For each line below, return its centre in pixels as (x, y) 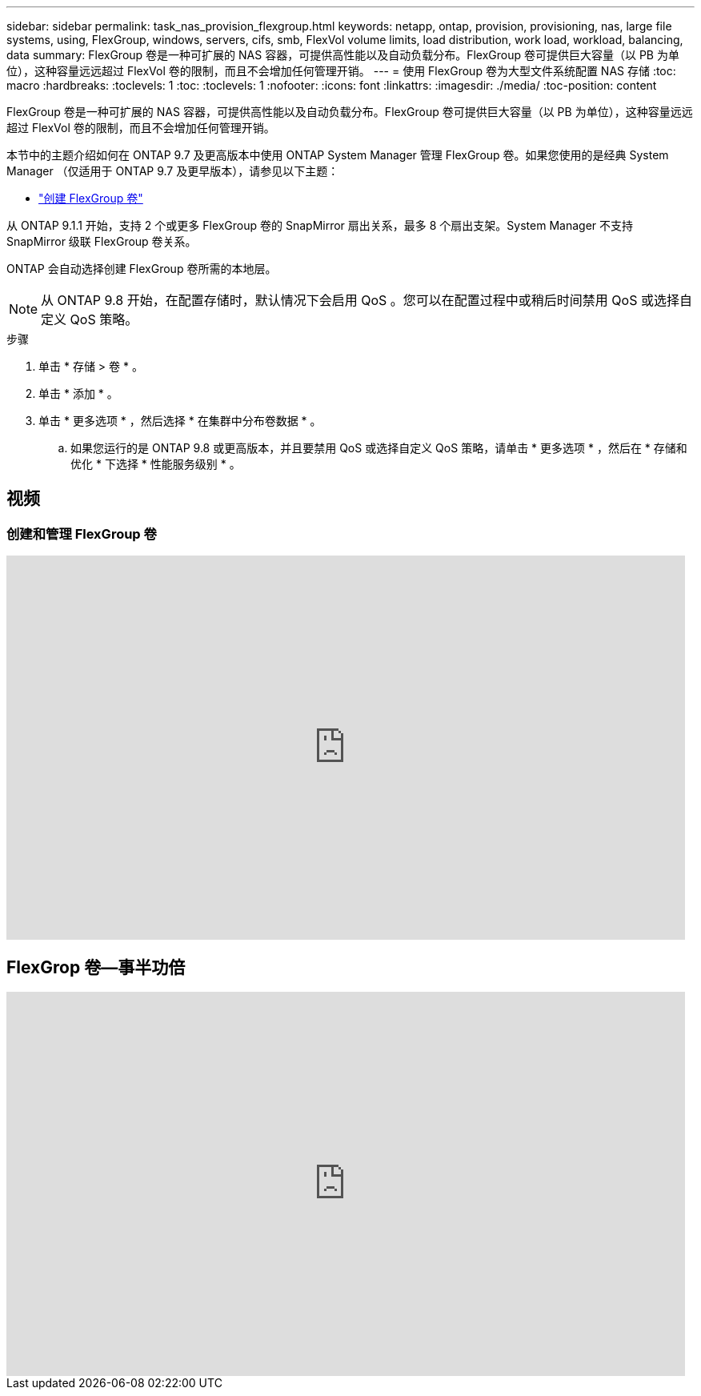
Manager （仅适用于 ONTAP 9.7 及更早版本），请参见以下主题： (173, 171)
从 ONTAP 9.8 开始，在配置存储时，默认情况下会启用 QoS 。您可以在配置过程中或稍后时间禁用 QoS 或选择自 (367, 300)
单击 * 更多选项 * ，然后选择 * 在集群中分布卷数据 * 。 (180, 421)
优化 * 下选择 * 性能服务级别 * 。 (156, 464)
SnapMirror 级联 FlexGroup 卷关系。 (102, 241)
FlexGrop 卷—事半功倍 (96, 967)
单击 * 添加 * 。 (78, 393)
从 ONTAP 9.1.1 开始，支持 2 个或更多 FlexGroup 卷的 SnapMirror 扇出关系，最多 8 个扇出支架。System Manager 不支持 (320, 225)
